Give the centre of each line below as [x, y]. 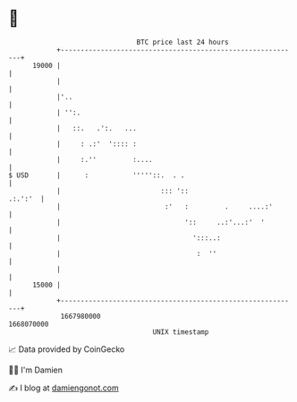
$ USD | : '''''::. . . [97, 175]
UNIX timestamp [181, 332]
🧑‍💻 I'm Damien [36, 370]
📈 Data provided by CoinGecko [67, 349]
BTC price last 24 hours [182, 42]
